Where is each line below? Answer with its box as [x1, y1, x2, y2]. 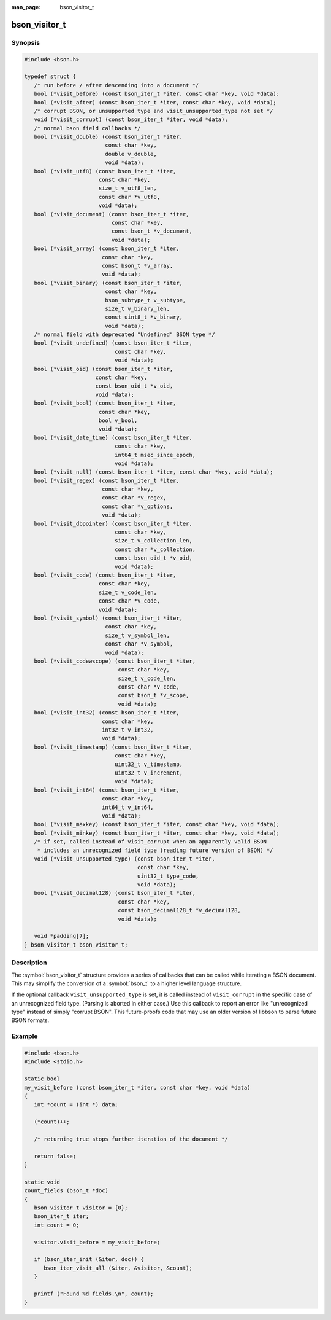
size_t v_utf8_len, [98, 185, 158, 192]
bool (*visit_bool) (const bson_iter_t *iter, [34, 400, 177, 407]
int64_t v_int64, [101, 803, 154, 811]
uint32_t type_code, [137, 872, 199, 880]
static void [24, 1178, 61, 1185]
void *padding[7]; [34, 932, 89, 940]
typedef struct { [24, 73, 77, 80]
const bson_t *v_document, [111, 228, 192, 235]
